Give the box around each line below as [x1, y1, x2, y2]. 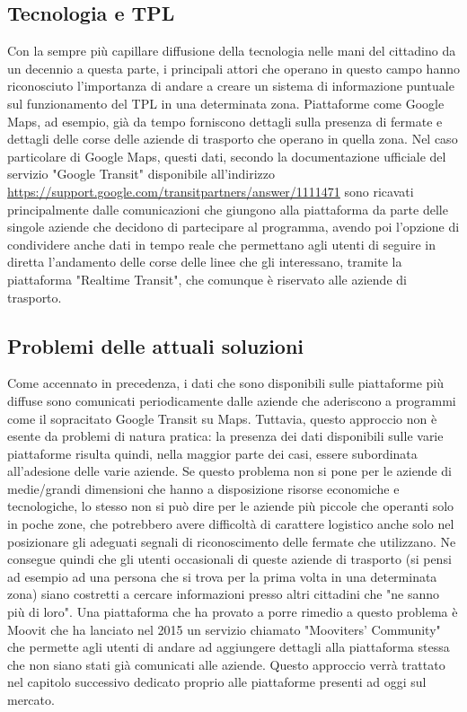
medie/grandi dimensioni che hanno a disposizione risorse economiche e [7, 479, 400, 497]
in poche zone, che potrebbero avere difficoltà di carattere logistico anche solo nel [7, 514, 454, 533]
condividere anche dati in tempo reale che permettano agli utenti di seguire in [7, 234, 436, 253]
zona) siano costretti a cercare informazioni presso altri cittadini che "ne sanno [7, 585, 440, 603]
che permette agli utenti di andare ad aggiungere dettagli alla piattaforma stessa [7, 637, 450, 656]
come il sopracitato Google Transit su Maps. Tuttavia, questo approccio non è [7, 409, 437, 427]
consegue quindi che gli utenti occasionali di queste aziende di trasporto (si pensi [7, 549, 452, 568]
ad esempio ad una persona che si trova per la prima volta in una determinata [7, 567, 437, 585]
